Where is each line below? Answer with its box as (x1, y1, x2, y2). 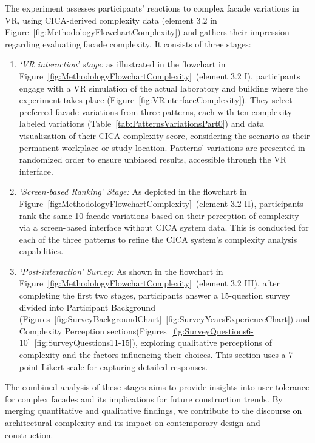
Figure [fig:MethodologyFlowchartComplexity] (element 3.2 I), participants (19, 69, 300, 82)
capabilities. (19, 245, 64, 257)
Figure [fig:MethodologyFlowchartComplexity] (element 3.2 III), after (19, 277, 280, 289)
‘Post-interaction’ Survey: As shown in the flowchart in (19, 265, 223, 277)
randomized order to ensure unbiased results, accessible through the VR (19, 153, 287, 166)
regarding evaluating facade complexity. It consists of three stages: (5, 37, 251, 50)
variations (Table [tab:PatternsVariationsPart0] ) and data (48, 117, 265, 130)
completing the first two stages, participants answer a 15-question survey (19, 289, 290, 302)
